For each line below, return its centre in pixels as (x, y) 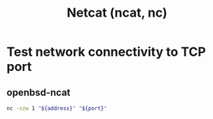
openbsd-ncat (39, 92)
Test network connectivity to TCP (106, 52)
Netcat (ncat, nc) (117, 13)
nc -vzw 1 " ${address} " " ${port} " (57, 109)
